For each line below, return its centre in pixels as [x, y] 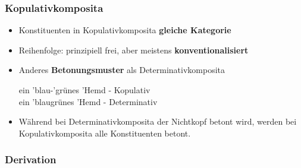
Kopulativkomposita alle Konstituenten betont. [105, 133]
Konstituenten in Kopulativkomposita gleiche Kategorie [125, 30]
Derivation [31, 159]
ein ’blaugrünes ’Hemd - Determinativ [88, 101]
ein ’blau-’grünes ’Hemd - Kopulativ [84, 90]
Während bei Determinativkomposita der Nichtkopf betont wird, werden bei [158, 121]
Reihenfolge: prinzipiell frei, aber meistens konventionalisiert [134, 50]
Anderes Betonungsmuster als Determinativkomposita [122, 70]
